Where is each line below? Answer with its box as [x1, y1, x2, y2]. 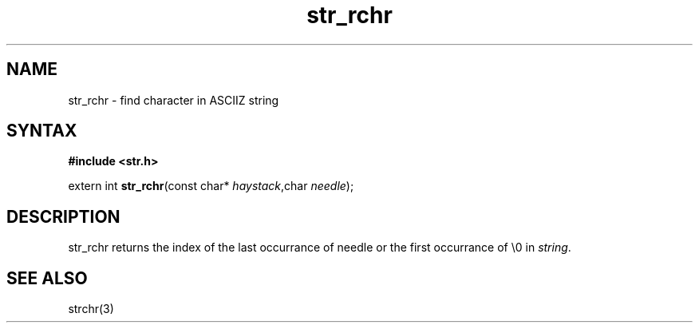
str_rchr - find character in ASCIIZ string [68, 93, 279, 107]
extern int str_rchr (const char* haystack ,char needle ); [68, 179, 354, 193]
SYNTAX [6, 121, 77, 141]
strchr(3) [68, 302, 114, 316]
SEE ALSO [6, 268, 88, 288]
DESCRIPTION [6, 206, 120, 227]
